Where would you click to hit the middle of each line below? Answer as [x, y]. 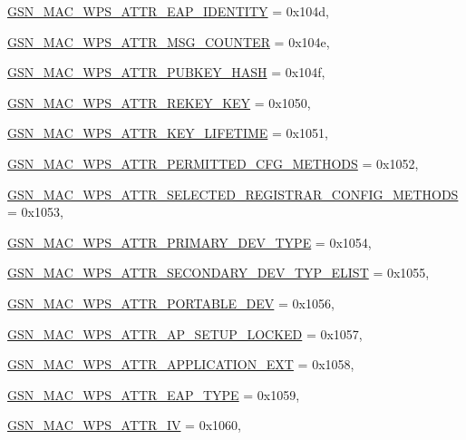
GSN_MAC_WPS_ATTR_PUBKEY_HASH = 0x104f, [166, 72]
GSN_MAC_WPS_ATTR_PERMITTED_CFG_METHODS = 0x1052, [213, 163]
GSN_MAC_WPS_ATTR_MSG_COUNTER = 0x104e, [169, 41]
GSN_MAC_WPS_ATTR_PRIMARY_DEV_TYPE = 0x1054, [189, 242]
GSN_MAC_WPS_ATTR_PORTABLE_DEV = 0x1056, [171, 303]
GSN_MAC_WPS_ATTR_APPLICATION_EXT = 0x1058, [181, 364]
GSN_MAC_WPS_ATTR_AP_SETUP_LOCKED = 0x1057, [185, 333]
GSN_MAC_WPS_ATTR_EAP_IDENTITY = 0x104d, [168, 11]
